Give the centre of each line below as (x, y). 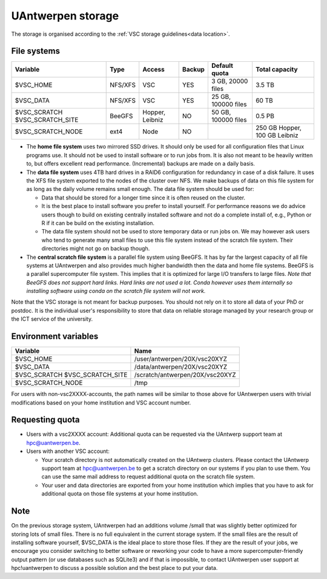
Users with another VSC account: (68, 451)
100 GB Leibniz (277, 135)
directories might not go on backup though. (96, 249)
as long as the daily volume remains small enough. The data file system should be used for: (140, 189)
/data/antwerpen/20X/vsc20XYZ (181, 367)
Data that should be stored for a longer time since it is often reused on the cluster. (143, 198)
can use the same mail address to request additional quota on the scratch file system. (148, 477)
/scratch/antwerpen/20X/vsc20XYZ (185, 375)
